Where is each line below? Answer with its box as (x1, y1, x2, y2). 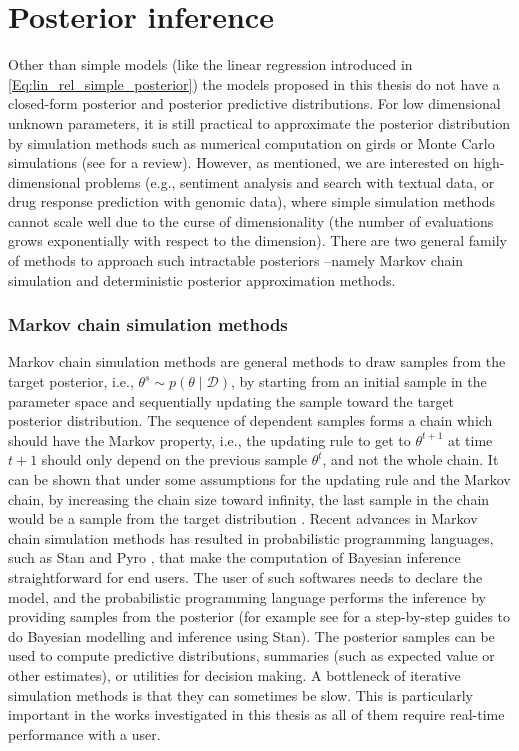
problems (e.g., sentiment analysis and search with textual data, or (85, 171, 495, 192)
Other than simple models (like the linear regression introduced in (8, 54, 413, 75)
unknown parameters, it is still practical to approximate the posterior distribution (8, 112, 510, 133)
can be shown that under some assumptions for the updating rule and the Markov (8, 469, 511, 490)
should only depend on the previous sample (41, 449, 307, 470)
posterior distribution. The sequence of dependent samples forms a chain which (8, 410, 493, 431)
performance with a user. (8, 723, 161, 744)
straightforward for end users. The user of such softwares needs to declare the (8, 567, 483, 587)
